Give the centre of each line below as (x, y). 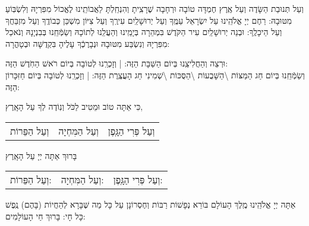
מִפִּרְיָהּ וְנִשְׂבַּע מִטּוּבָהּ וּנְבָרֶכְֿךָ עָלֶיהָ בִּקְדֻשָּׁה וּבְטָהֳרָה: (88, 43)
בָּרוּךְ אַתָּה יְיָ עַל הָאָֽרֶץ (41, 155)
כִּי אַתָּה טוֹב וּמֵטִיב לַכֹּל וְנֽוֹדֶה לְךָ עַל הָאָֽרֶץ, (74, 106)
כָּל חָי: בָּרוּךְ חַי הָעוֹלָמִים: (45, 216)
